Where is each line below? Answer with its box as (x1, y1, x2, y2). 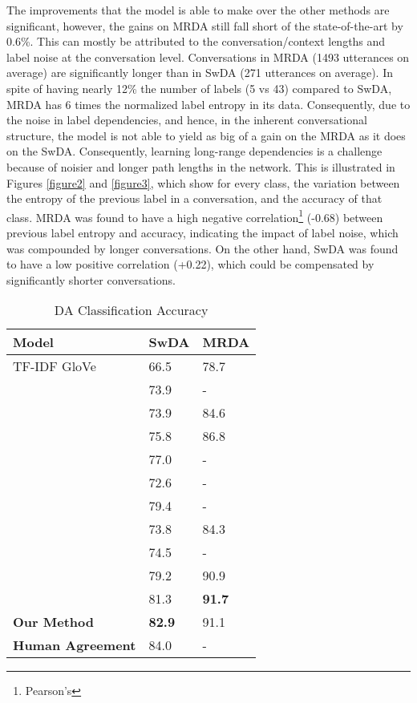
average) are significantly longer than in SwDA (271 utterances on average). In (6, 64, 393, 81)
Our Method (13, 612, 94, 632)
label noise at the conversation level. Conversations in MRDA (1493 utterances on (6, 48, 410, 65)
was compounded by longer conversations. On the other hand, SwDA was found (6, 240, 399, 257)
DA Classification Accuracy (54, 301, 208, 320)
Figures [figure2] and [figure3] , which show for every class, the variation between (6, 174, 400, 191)
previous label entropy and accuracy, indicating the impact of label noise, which (6, 224, 399, 240)
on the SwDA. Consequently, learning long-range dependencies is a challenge (6, 143, 383, 160)
